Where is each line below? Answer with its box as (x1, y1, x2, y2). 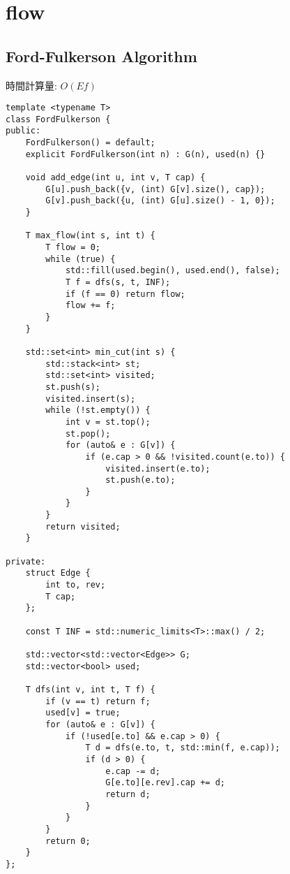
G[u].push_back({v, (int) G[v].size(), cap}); (45, 184, 266, 194)
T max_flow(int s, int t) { (25, 231, 155, 241)
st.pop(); (65, 428, 111, 439)
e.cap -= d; (105, 766, 160, 776)
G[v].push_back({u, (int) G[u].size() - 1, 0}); (45, 196, 275, 206)
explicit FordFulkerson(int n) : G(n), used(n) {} (25, 149, 266, 159)
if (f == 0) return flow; (65, 289, 185, 299)
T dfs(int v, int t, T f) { (25, 684, 155, 694)
